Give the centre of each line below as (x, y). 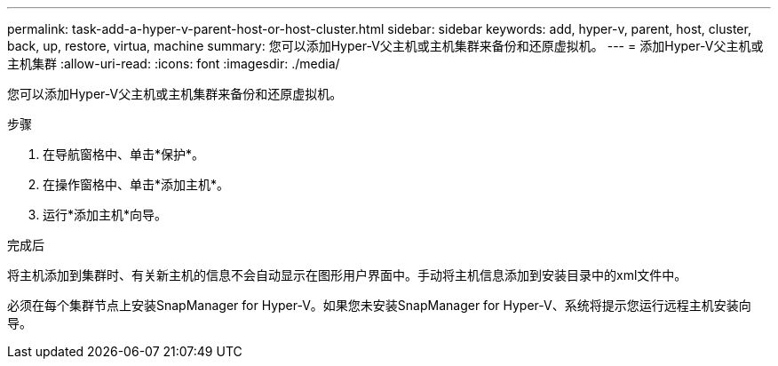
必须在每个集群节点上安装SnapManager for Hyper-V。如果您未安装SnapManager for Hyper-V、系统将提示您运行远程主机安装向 (379, 305)
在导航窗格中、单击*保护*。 (124, 154)
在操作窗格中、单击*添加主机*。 (136, 184)
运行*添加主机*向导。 (105, 215)
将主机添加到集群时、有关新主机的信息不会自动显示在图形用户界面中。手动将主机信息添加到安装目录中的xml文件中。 (347, 275)
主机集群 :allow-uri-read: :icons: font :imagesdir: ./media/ (174, 64)
